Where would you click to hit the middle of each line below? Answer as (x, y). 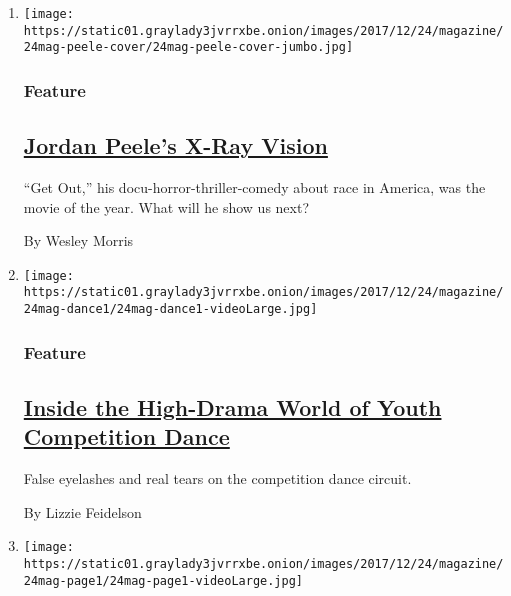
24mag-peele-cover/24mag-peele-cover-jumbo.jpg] (188, 47)
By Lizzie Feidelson (82, 511)
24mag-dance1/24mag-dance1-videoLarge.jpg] (170, 309)
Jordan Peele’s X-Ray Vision (175, 145)
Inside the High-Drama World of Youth (232, 407)
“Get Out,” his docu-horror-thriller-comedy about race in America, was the (254, 187)
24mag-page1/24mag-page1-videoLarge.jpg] (163, 580)
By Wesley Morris (78, 240)
